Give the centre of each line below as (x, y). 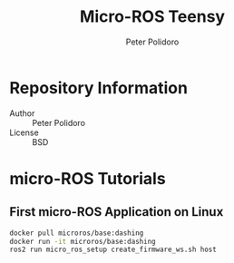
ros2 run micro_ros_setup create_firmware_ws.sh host (113, 250)
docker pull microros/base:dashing (77, 233)
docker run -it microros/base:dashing (83, 241)
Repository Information (99, 88)
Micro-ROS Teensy (152, 17)
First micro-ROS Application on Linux (117, 212)
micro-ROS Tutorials (88, 178)
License (24, 132)
